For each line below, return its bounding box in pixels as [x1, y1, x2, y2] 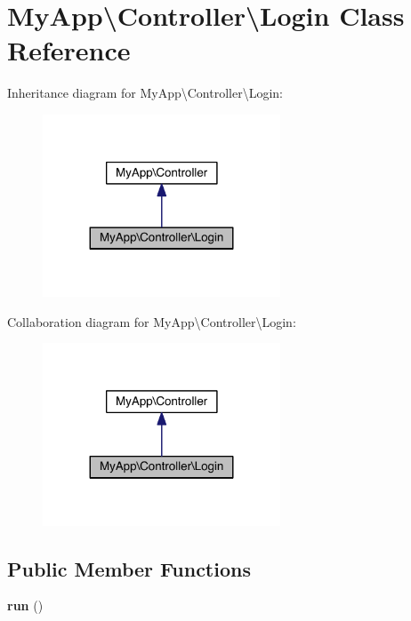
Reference [7, 32, 131, 68]
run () [7, 596, 44, 615]
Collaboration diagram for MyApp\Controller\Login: [7, 312, 296, 330]
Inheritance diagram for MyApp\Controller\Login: [7, 84, 284, 102]
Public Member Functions [7, 554, 251, 582]
